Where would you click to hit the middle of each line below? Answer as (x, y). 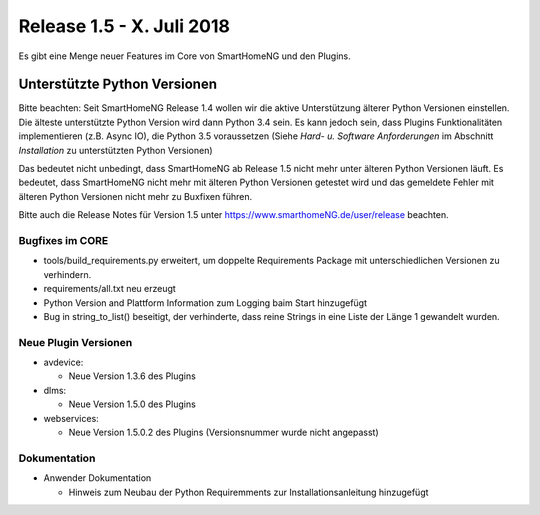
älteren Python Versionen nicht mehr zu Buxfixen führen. (135, 196)
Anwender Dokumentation (97, 478)
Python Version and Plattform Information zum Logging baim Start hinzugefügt (205, 302)
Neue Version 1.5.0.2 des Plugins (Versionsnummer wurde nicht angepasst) (223, 432)
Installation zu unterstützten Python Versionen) (116, 150)
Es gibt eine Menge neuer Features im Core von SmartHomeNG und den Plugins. (185, 56)
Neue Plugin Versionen (75, 342)
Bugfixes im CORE (63, 240)
